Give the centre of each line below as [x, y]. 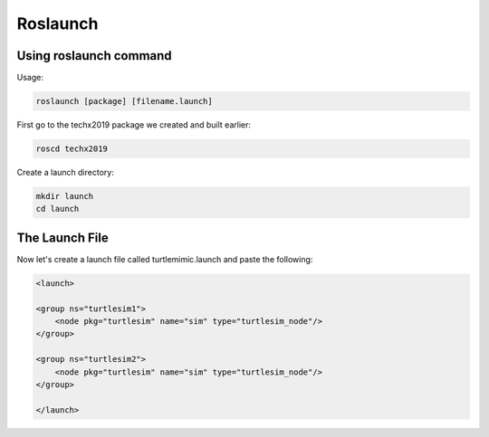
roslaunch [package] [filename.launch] [124, 101]
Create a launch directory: [66, 172]
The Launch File [62, 237]
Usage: [30, 78]
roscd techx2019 [72, 149]
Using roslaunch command [94, 56]
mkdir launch [65, 196]
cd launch [58, 209]
